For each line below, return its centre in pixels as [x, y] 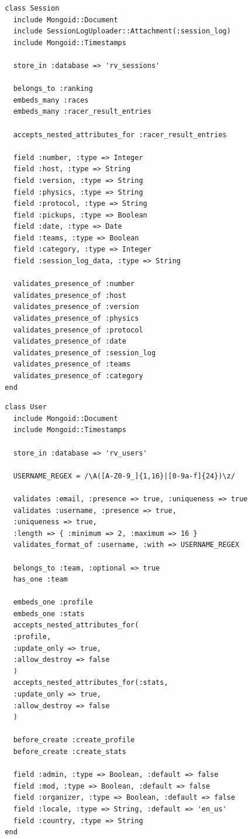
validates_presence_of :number [74, 284]
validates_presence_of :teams [72, 364]
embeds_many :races [51, 100]
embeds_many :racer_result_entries [82, 112]
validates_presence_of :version [76, 307]
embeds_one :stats [49, 614]
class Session [32, 8]
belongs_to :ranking [53, 89]
